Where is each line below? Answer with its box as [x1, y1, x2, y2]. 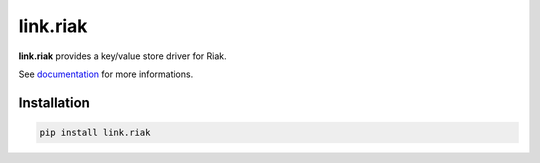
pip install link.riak [39, 126, 151, 138]
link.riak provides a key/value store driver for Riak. [18, 50, 227, 62]
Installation [18, 94, 90, 111]
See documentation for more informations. [18, 68, 194, 80]
